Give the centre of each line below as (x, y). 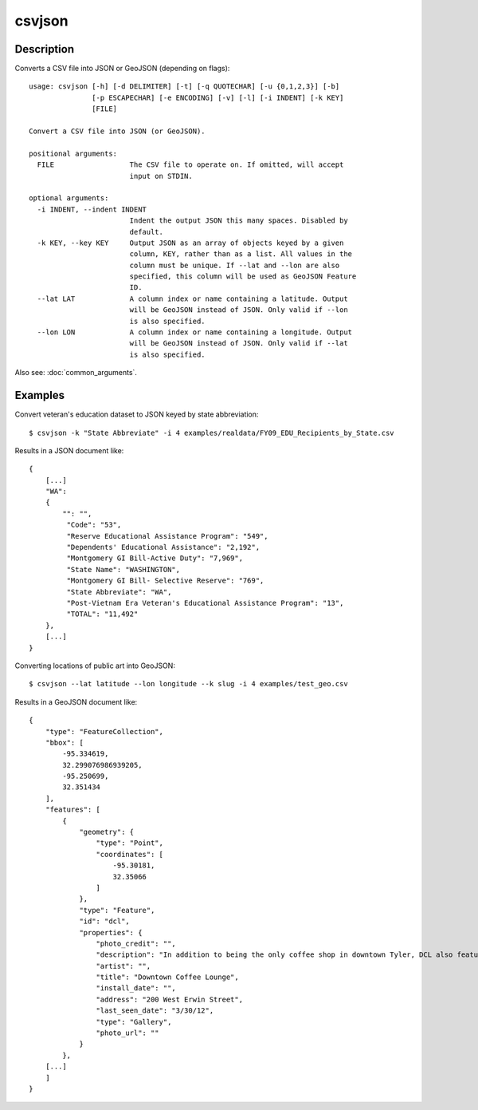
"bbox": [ (64, 743)
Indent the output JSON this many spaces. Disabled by (239, 221)
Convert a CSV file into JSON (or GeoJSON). (118, 131)
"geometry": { (107, 832)
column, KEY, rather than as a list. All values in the (241, 254)
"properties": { (111, 932)
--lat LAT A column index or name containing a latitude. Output (192, 298)
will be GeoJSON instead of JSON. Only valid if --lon (239, 310)
